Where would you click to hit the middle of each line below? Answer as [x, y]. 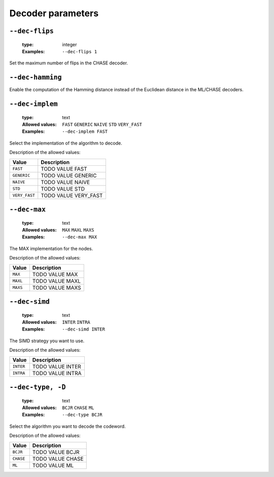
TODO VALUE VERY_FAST [72, 195]
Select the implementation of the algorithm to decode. [66, 143]
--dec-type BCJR [82, 415]
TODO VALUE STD [63, 189]
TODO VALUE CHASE [58, 459]
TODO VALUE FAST [64, 169]
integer [70, 44]
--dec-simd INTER [83, 329]
